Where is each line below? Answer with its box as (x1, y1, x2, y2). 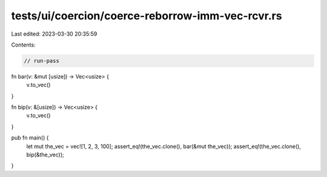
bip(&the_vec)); (26, 151, 64, 158)
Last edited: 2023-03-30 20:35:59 (11, 30, 97, 37)
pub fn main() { (11, 134, 49, 141)
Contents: (11, 41, 36, 48)
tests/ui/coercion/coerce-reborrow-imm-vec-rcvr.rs (11, 9, 282, 22)
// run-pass (24, 57, 60, 64)
